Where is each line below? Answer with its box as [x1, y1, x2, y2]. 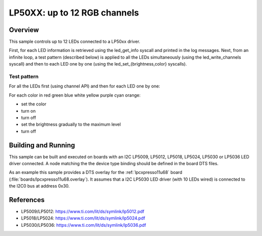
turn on [21, 108, 36, 114]
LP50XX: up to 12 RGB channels [9, 7, 139, 18]
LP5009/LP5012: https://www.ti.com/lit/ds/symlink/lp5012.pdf [21, 209, 145, 215]
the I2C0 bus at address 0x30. [9, 183, 70, 189]
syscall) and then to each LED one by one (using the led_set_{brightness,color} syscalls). [9, 61, 187, 67]
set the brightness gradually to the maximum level [21, 121, 121, 127]
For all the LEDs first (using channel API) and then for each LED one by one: [9, 83, 160, 89]
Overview [9, 26, 39, 34]
